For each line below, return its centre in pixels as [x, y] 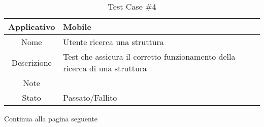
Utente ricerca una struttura [113, 42]
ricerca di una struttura [105, 68]
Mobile [77, 27]
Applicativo [32, 27]
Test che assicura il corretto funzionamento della [149, 56]
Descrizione [31, 62]
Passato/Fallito [90, 97]
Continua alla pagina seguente [51, 118]
